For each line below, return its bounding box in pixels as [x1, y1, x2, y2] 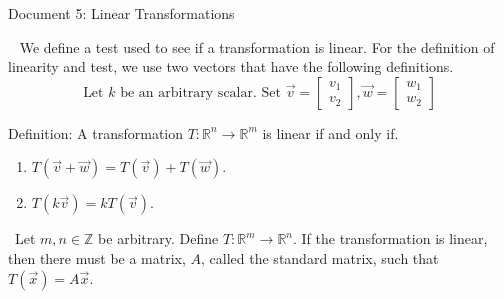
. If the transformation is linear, [293, 228, 488, 249]
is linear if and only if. [262, 122, 399, 143]
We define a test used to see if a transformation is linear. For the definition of [19, 36, 495, 57]
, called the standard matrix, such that [201, 247, 439, 268]
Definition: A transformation [8, 122, 183, 143]
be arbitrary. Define [98, 228, 219, 249]
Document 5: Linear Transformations [8, 3, 235, 23]
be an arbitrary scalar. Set [120, 85, 281, 100]
